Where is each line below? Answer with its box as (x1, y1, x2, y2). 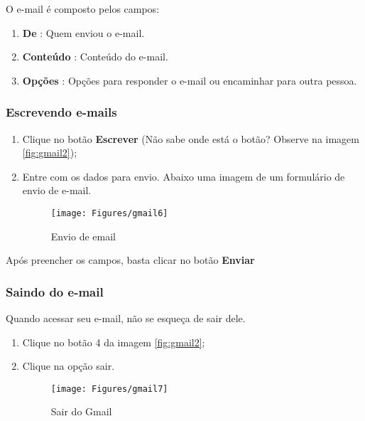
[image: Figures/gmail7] (50, 383, 168, 394)
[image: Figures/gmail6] (50, 208, 168, 218)
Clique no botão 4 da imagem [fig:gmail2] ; (22, 334, 205, 349)
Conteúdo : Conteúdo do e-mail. (22, 49, 168, 64)
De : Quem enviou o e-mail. (22, 25, 145, 40)
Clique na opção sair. (22, 358, 115, 373)
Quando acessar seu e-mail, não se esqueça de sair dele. (6, 311, 246, 326)
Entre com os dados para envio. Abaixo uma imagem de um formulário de (22, 169, 345, 183)
